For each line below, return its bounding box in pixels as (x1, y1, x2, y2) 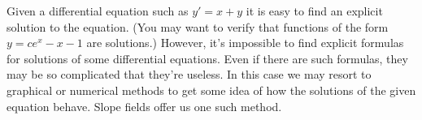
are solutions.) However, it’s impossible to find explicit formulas (86, 34, 404, 51)
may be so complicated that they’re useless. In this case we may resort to (7, 66, 372, 83)
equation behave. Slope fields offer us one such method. (7, 97, 282, 114)
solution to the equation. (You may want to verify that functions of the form (7, 18, 389, 35)
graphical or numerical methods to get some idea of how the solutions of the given (7, 81, 416, 98)
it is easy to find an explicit (246, 2, 383, 19)
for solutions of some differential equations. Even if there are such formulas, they (7, 49, 408, 66)
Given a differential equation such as (7, 2, 189, 19)
